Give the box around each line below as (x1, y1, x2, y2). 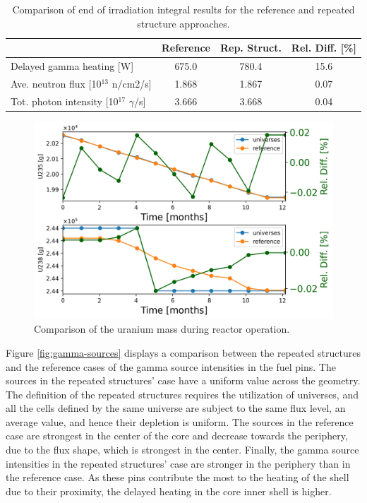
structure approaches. (137, 16, 230, 30)
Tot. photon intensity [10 (11, 93, 119, 108)
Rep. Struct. (219, 40, 282, 55)
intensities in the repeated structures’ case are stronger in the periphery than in (6, 456, 351, 471)
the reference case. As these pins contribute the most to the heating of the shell (6, 470, 349, 485)
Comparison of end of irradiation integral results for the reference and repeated (12, 2, 355, 16)
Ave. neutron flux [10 (11, 76, 102, 90)
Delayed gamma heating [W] (11, 59, 134, 73)
